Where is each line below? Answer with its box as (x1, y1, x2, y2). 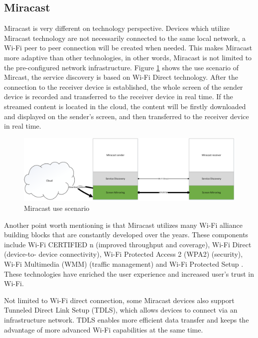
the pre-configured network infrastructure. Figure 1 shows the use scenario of (4, 62, 239, 72)
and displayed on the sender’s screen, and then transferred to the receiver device (4, 111, 249, 121)
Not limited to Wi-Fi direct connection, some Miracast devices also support (4, 295, 235, 305)
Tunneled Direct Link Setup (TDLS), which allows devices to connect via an (4, 305, 238, 315)
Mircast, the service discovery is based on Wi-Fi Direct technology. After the (4, 72, 238, 82)
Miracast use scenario (24, 203, 90, 213)
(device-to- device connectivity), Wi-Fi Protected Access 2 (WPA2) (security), (4, 249, 243, 259)
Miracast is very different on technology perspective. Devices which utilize (4, 23, 230, 33)
